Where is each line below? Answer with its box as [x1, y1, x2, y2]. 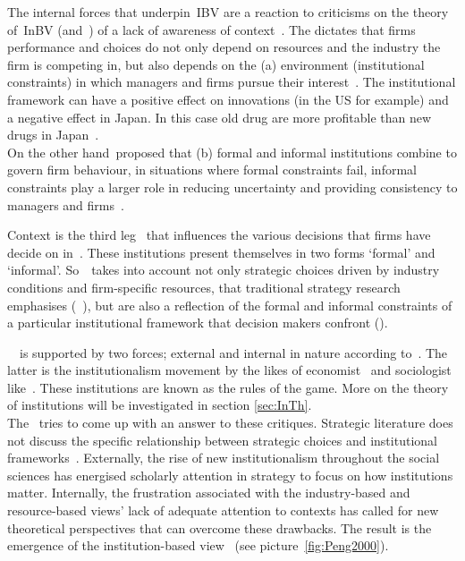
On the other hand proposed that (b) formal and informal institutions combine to [7, 142, 457, 161]
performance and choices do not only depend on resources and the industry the [7, 38, 441, 56]
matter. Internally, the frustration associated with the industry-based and [7, 483, 410, 502]
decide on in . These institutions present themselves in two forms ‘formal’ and [7, 242, 435, 261]
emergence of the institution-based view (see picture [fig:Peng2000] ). [7, 536, 389, 555]
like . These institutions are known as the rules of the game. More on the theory [7, 378, 449, 396]
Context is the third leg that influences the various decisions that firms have [7, 225, 431, 244]
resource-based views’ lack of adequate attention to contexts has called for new [7, 501, 439, 520]
